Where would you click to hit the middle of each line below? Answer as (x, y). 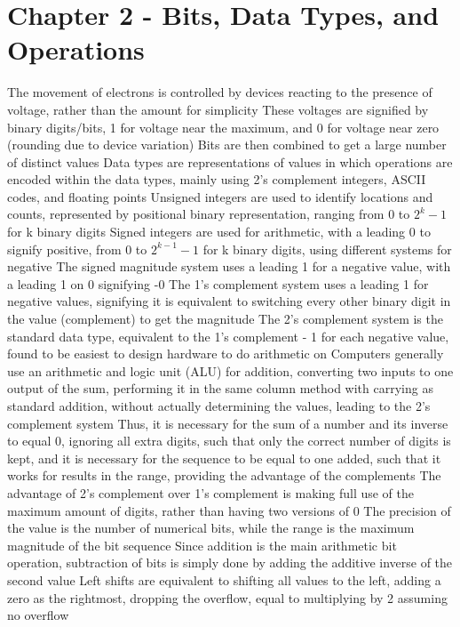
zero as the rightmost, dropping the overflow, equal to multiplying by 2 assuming (227, 597)
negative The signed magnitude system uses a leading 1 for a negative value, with (229, 266)
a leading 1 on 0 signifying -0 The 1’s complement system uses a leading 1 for (218, 283)
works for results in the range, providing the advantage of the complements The (224, 475)
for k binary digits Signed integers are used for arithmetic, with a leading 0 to (219, 232)
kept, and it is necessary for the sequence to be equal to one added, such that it (224, 458)
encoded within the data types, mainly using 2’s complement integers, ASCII (217, 179)
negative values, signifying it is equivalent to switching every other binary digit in (229, 301)
